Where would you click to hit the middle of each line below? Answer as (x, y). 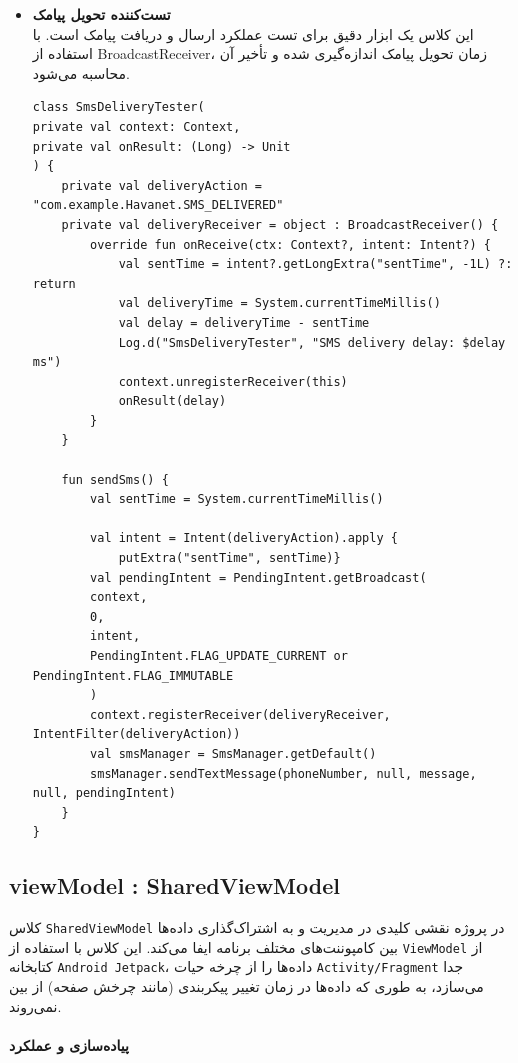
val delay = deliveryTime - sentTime (244, 322)
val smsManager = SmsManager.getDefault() (233, 753)
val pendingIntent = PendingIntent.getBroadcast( (258, 577)
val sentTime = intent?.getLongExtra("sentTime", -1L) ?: (315, 264)
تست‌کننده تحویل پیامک (101, 14)
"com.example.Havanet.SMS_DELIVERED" (158, 205)
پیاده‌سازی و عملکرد (69, 1044)
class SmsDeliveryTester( (118, 107)
